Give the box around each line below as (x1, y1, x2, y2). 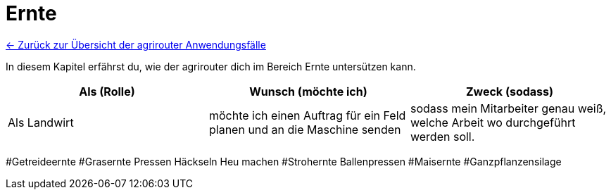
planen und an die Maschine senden (208, 122, 401, 137)
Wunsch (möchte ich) (249, 84, 367, 99)
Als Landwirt (8, 115, 74, 130)
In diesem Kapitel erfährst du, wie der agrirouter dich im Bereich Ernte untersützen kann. (6, 60, 416, 73)
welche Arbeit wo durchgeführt (410, 115, 576, 130)
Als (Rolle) (79, 84, 135, 99)
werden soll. (410, 129, 475, 144)
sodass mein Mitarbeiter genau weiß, (410, 101, 607, 115)
